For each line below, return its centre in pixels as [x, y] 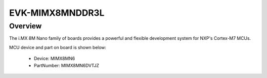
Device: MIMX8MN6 [54, 58]
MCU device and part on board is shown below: [58, 47]
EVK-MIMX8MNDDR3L [57, 13]
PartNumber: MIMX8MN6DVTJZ [67, 65]
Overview [25, 26]
